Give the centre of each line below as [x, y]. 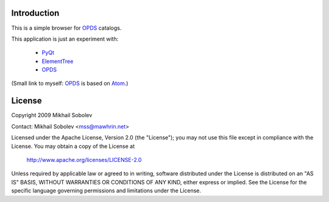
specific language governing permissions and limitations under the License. [106, 190]
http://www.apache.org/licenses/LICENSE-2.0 [84, 160]
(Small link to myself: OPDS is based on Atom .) [70, 83]
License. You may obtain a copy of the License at [73, 146]
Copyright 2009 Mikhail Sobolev [52, 115]
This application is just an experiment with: [65, 39]
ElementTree [58, 61]
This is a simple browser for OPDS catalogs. [66, 28]
